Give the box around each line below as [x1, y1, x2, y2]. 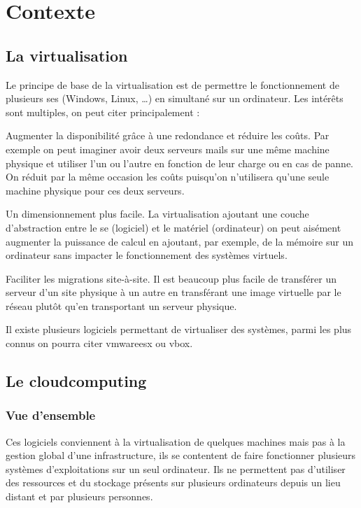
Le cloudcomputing [6, 370, 147, 392]
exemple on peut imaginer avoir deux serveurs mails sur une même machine [6, 141, 330, 156]
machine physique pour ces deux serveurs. [6, 183, 185, 197]
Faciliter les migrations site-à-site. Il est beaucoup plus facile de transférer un [6, 271, 337, 285]
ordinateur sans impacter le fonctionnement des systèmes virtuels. [6, 248, 288, 262]
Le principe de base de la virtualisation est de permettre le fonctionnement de [6, 77, 339, 92]
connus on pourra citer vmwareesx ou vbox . [6, 336, 193, 351]
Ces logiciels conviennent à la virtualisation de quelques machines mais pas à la [6, 434, 346, 449]
